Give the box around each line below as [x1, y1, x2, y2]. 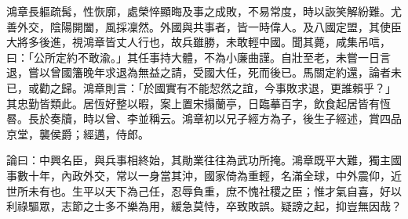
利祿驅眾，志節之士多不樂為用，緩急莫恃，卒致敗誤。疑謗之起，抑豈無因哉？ [6, 198, 402, 214]
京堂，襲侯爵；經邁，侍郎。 [6, 125, 149, 142]
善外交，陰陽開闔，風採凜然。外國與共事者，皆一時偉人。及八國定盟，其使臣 [6, 18, 402, 34]
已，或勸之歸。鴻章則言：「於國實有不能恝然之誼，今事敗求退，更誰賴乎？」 [6, 79, 396, 95]
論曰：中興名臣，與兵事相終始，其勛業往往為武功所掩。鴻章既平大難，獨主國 [6, 152, 402, 168]
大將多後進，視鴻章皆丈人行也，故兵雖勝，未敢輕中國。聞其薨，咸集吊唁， [6, 34, 391, 50]
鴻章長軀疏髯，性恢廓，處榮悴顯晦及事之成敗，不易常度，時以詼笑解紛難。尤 [6, 3, 402, 19]
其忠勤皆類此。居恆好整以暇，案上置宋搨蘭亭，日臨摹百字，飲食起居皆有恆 [6, 95, 391, 111]
